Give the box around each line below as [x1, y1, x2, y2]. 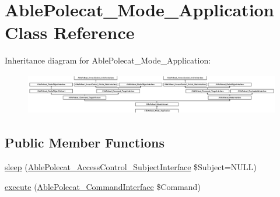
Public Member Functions [5, 133, 164, 152]
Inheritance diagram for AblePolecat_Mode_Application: [5, 54, 211, 66]
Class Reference [5, 20, 135, 44]
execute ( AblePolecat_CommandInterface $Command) [5, 180, 201, 192]
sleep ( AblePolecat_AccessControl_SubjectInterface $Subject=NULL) [5, 160, 257, 173]
